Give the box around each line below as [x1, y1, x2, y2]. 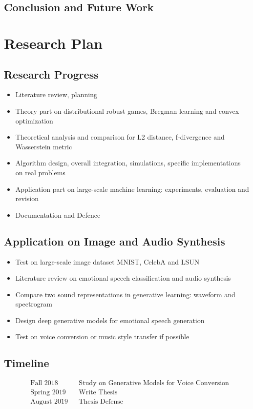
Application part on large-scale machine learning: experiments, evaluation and [15, 184, 249, 194]
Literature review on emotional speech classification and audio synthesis [15, 273, 231, 283]
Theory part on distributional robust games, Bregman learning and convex [15, 105, 239, 116]
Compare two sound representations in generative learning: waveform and [15, 289, 235, 299]
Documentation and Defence [15, 209, 101, 220]
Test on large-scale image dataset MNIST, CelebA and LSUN [15, 256, 200, 266]
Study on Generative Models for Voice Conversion [79, 380, 229, 387]
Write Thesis [79, 389, 118, 396]
